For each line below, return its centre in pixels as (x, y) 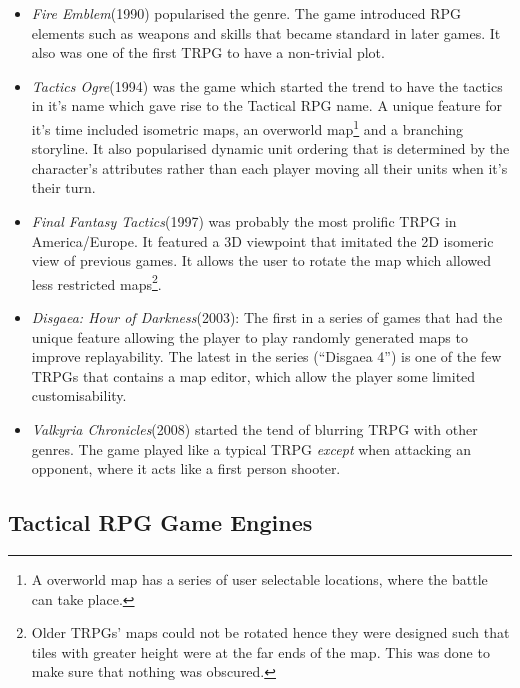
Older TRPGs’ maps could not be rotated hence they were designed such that (270, 632)
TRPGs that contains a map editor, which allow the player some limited (253, 375)
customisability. (79, 395)
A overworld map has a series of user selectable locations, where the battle (259, 578)
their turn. (63, 187)
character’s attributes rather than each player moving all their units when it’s (269, 167)
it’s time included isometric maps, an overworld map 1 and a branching (247, 127)
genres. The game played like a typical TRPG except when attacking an (251, 448)
